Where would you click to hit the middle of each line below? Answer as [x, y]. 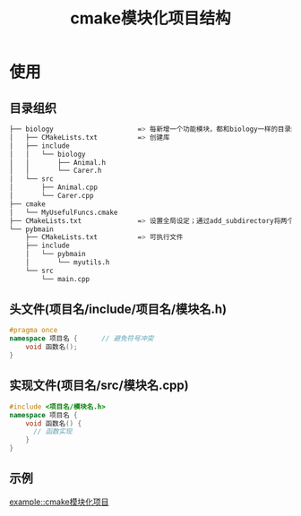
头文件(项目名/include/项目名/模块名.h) [118, 310]
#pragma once [34, 331]
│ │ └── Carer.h [56, 171]
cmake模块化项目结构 [150, 18]
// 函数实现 [52, 432]
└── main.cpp [66, 279]
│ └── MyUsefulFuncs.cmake [64, 212]
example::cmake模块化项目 [59, 502]
